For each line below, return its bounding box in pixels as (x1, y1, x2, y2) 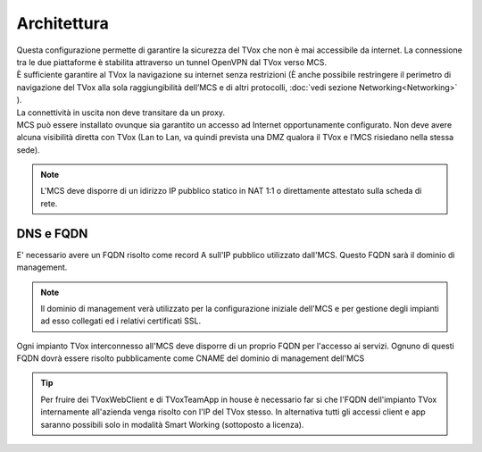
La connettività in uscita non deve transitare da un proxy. (16, 107, 226, 118)
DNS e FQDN (16, 226, 88, 241)
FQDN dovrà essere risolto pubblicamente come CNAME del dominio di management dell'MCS (16, 353, 365, 364)
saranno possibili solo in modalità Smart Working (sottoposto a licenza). (40, 419, 304, 430)
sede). (16, 144, 40, 155)
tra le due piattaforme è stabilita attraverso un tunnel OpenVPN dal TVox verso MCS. (16, 56, 328, 67)
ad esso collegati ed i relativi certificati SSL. (40, 315, 201, 326)
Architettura (16, 13, 109, 33)
